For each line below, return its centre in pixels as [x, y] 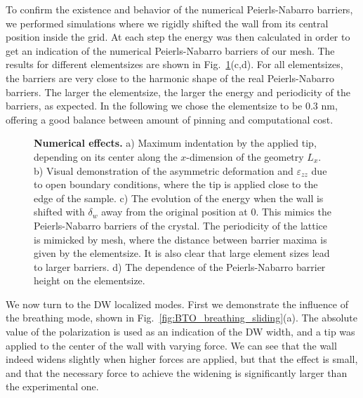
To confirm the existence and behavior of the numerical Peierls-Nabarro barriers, [179, 9]
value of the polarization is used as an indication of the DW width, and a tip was [180, 332]
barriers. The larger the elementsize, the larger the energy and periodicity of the [178, 92]
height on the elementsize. [90, 280]
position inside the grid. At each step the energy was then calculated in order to [178, 37]
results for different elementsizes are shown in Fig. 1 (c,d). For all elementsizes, [174, 64]
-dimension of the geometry [245, 156]
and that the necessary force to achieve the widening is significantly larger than [177, 372]
